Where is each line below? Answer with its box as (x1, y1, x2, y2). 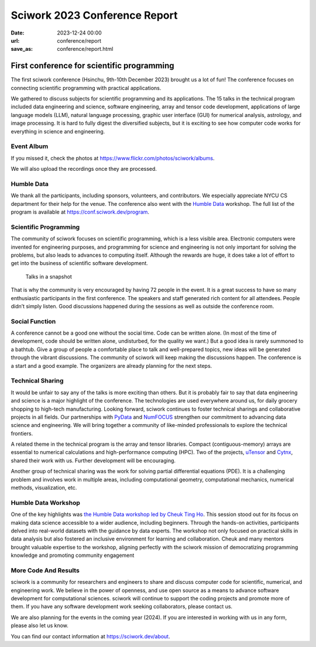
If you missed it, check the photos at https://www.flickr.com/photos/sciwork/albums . (11, 154, 215, 161)
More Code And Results (11, 566, 80, 574)
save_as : (11, 46, 33, 53)
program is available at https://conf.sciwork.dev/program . (11, 208, 149, 216)
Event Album (11, 142, 49, 150)
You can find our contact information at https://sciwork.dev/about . (11, 632, 170, 640)
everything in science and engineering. (11, 128, 105, 135)
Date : (11, 29, 25, 36)
